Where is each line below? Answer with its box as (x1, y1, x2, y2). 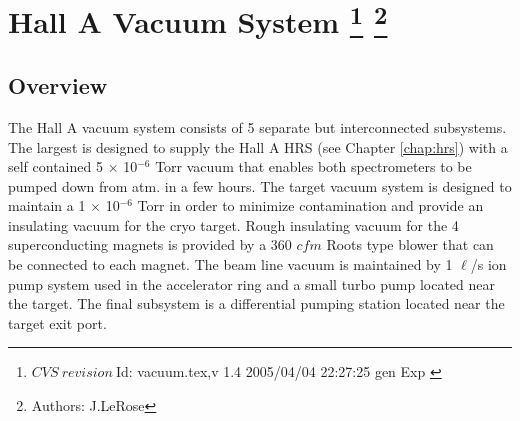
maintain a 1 (8, 195, 86, 216)
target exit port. (8, 312, 107, 333)
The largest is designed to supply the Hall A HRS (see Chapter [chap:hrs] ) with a (8, 136, 508, 157)
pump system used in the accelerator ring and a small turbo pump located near (8, 273, 496, 294)
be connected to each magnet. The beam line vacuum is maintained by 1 (8, 254, 453, 275)
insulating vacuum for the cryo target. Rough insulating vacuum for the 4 (8, 214, 459, 235)
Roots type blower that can (326, 234, 494, 255)
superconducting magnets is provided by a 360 (8, 234, 292, 255)
